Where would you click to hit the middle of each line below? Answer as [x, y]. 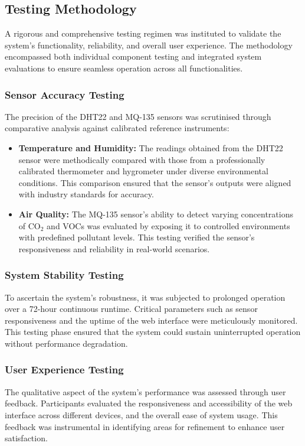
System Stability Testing [64, 275]
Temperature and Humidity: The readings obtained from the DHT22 [151, 147]
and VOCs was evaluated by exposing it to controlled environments [168, 225]
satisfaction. [26, 438]
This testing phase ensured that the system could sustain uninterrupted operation [153, 332]
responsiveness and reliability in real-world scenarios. [114, 248]
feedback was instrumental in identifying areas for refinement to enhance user [145, 426]
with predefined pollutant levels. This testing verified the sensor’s [137, 237]
